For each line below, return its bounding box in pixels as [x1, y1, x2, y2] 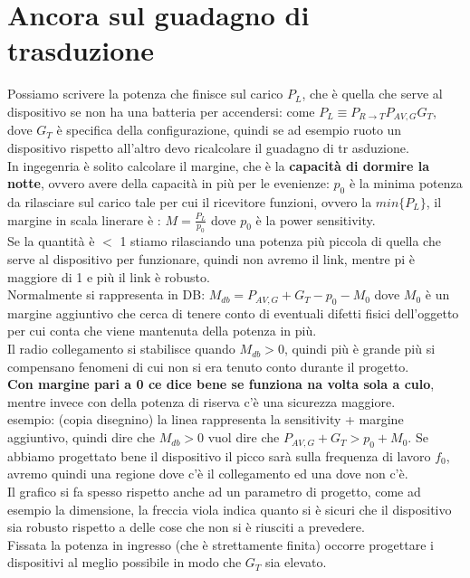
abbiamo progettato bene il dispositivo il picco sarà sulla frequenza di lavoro [7, 446, 431, 465]
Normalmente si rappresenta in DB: [7, 285, 206, 304]
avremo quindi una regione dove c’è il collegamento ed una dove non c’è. [7, 464, 408, 483]
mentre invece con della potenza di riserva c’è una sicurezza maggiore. [7, 392, 396, 411]
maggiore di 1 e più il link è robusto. [7, 267, 210, 286]
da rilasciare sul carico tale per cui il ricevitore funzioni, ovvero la [7, 192, 372, 211]
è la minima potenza [349, 174, 463, 193]
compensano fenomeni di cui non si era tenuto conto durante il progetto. [7, 356, 409, 375]
